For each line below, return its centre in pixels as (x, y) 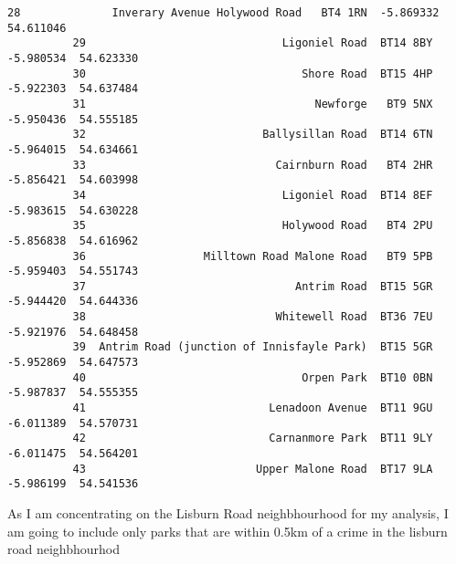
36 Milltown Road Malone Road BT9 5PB (253, 256)
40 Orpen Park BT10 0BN (253, 377)
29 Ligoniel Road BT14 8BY (253, 43)
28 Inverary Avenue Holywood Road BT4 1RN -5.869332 (223, 13)
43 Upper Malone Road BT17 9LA (253, 469)
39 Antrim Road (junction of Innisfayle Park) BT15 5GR (253, 347)
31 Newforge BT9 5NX (253, 104)
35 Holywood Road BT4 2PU (253, 226)
